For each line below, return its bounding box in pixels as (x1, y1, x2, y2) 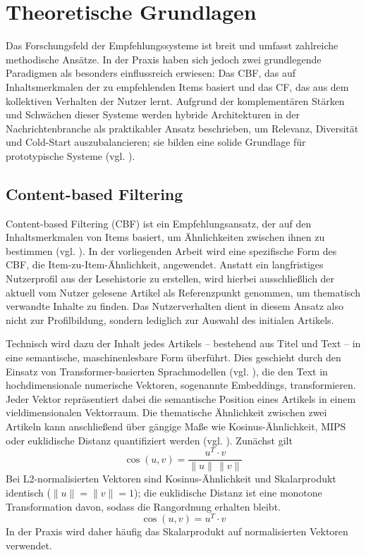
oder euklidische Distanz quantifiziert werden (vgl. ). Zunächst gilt (6, 432, 293, 447)
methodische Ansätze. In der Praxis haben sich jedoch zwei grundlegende (6, 51, 322, 66)
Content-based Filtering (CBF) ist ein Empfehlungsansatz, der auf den (6, 216, 312, 230)
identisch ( (6, 485, 51, 499)
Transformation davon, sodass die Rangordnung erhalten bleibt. (6, 499, 281, 513)
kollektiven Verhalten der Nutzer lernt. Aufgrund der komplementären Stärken (6, 93, 345, 108)
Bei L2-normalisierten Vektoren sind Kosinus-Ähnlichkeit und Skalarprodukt (6, 471, 336, 486)
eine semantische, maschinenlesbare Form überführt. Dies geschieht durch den (6, 350, 341, 365)
